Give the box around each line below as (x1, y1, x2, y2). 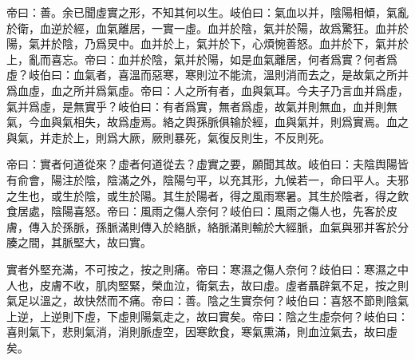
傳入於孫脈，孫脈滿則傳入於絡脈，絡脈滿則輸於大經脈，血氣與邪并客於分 (28, 218, 409, 235)
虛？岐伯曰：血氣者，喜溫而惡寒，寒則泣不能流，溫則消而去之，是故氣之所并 (6, 66, 409, 83)
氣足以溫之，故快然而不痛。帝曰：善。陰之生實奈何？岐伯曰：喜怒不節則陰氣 (6, 292, 409, 309)
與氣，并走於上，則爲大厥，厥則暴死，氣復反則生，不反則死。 (6, 129, 330, 145)
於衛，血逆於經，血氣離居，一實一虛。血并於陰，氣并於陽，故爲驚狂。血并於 (6, 19, 409, 36)
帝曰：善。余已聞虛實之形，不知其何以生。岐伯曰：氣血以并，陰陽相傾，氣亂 (6, 4, 409, 20)
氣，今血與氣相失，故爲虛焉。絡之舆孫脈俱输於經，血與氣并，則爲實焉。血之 (6, 113, 409, 130)
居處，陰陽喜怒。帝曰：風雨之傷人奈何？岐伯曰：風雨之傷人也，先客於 (17, 203, 386, 220)
